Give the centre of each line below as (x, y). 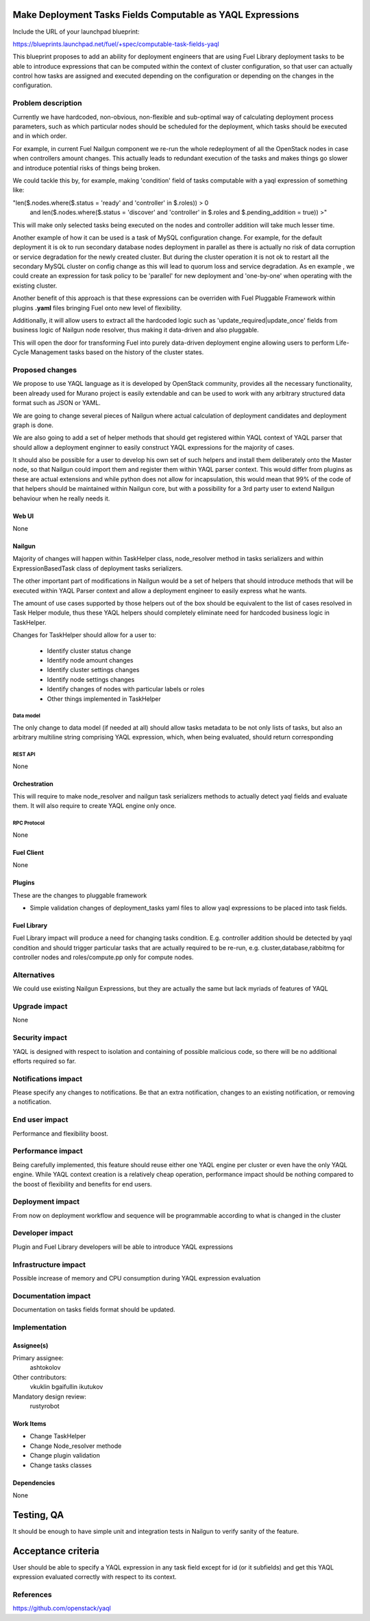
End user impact (40, 1120)
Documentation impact (52, 1296)
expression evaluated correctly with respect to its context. (95, 1577)
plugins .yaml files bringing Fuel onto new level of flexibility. (97, 308)
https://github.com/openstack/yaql (62, 1608)
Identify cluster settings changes (93, 670)
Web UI (23, 516)
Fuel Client (28, 852)
